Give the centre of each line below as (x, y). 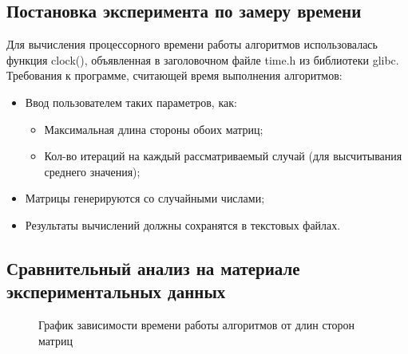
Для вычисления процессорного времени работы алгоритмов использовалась (192, 44)
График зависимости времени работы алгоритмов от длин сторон (197, 325)
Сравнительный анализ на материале (153, 267)
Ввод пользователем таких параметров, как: (131, 102)
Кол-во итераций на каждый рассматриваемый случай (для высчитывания (223, 156)
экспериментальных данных (116, 291)
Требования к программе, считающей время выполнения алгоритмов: (174, 75)
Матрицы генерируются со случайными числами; (145, 198)
